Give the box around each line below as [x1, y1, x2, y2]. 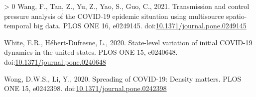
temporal [4, 20, 31, 31]
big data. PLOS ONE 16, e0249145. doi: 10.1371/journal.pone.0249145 [33, 20, 247, 31]
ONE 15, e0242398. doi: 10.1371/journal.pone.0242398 [4, 83, 167, 94]
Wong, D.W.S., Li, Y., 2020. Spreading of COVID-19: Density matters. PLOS [4, 73, 242, 84]
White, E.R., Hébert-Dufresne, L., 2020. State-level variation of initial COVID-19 [4, 37, 253, 47]
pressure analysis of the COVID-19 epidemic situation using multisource [4, 10, 224, 21]
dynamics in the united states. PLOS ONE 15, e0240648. [4, 47, 178, 57]
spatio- [226, 10, 247, 21]
